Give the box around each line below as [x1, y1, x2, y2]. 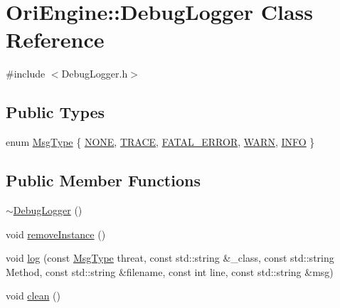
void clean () [6, 288, 61, 303]
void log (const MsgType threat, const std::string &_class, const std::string [6, 250, 334, 265]
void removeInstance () [6, 226, 106, 241]
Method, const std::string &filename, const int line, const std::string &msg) [6, 264, 334, 279]
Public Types [6, 101, 105, 123]
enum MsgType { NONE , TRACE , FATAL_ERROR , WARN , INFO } [6, 134, 315, 149]
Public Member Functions [6, 169, 201, 191]
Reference [6, 25, 105, 54]
